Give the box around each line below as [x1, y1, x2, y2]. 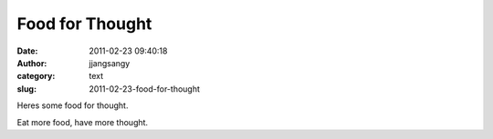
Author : [16, 57, 47, 68]
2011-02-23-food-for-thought [89, 83, 201, 94]
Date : [16, 45, 38, 56]
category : [16, 71, 56, 82]
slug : [16, 83, 37, 94]
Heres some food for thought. [16, 100, 129, 111]
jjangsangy [89, 57, 131, 68]
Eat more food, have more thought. [16, 116, 149, 127]
